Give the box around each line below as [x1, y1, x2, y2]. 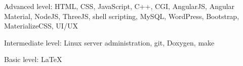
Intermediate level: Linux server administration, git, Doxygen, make [4, 37, 215, 47]
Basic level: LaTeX [4, 54, 62, 64]
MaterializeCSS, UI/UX [4, 20, 78, 31]
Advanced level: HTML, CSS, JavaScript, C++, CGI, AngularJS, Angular [4, 1, 235, 11]
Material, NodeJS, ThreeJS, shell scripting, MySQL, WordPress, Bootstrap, [4, 10, 239, 21]
